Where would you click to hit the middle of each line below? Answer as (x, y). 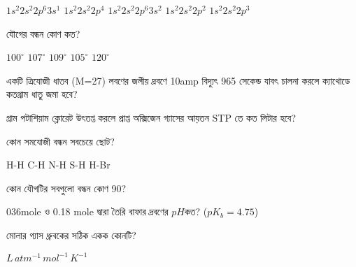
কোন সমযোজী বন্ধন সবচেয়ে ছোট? (60, 141)
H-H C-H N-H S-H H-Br (58, 165)
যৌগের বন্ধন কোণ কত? (43, 33)
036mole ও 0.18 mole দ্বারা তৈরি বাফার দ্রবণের (87, 211)
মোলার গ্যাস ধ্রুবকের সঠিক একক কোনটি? (71, 234)
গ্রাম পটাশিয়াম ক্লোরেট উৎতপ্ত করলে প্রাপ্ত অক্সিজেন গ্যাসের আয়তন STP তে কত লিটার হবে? (151, 117)
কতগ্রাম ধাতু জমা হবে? (42, 94)
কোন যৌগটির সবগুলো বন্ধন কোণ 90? (66, 188)
